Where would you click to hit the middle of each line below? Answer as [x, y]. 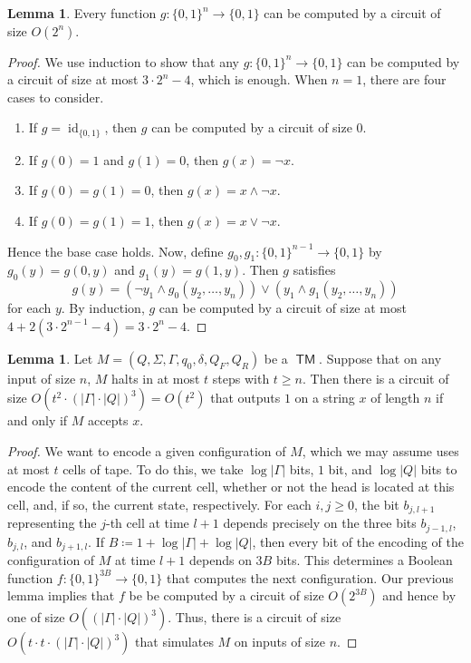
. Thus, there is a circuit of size [255, 617]
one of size [36, 617]
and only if [38, 420]
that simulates [174, 642]
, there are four [404, 79]
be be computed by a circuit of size [226, 595]
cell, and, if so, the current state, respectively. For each [159, 504]
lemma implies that [61, 595]
